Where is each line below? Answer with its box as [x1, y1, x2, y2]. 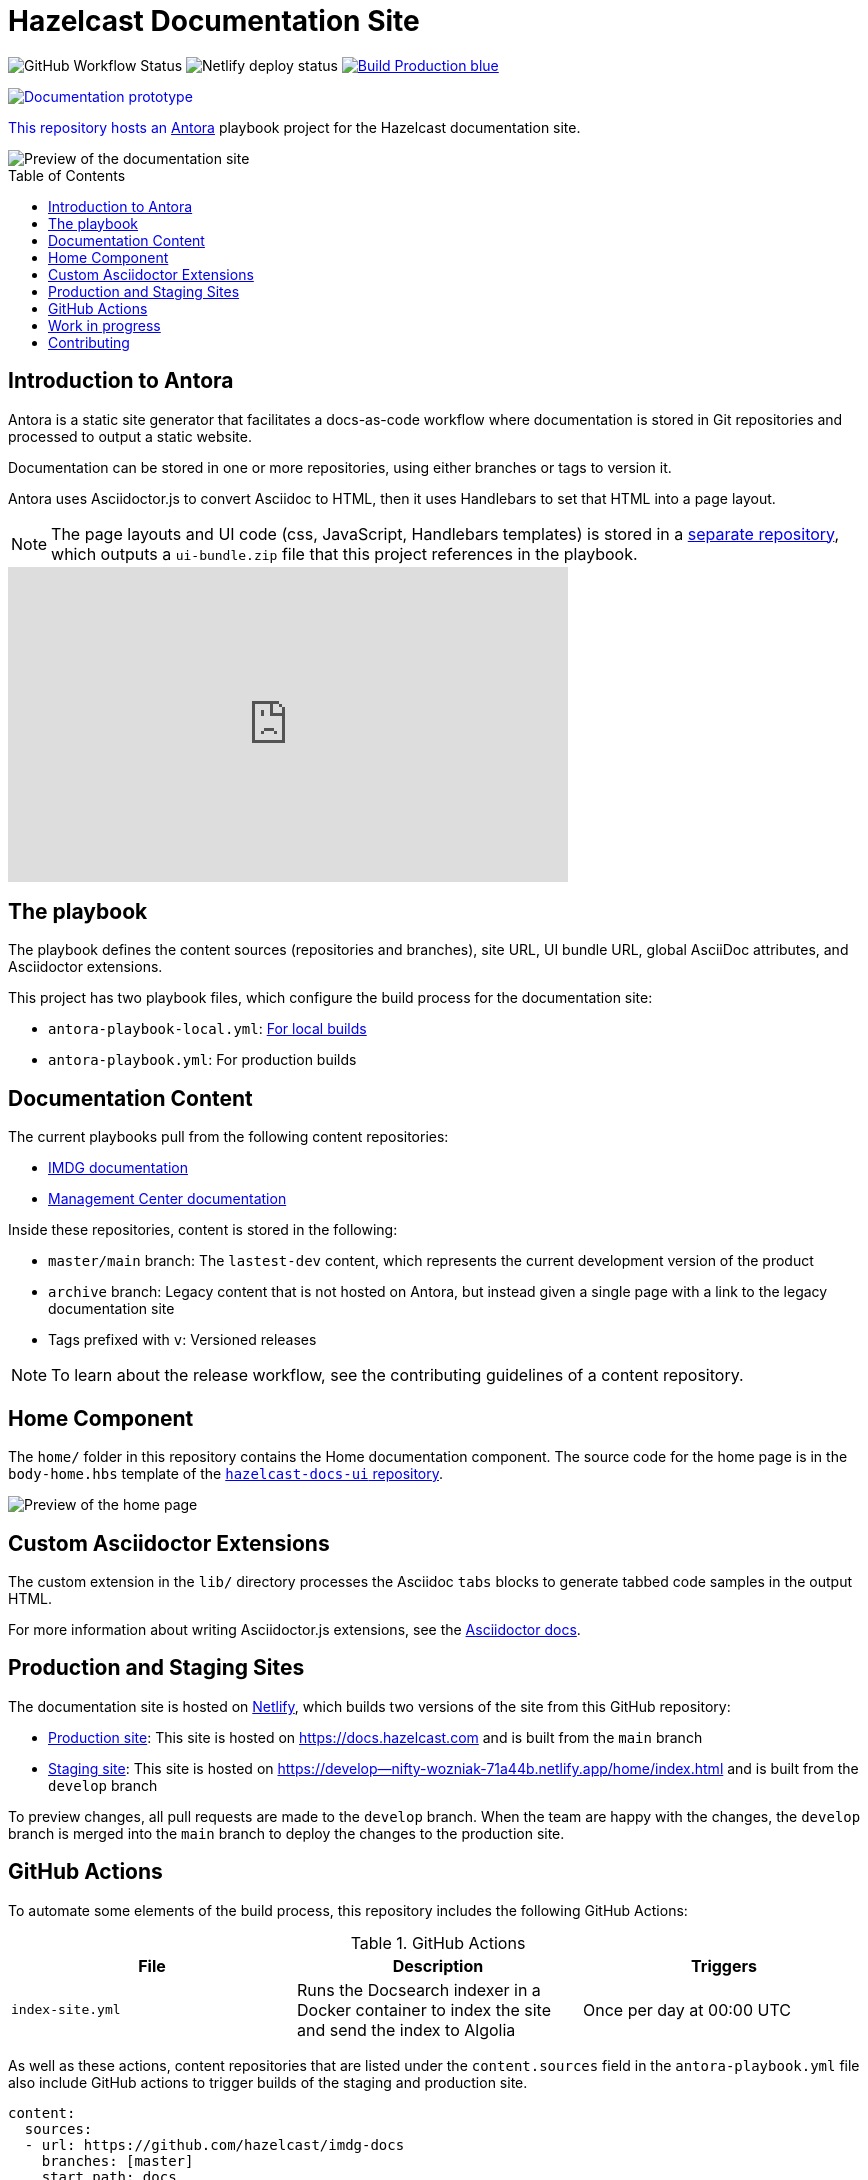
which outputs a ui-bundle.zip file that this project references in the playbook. [51, 543, 638, 564]
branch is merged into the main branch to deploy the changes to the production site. [8, 1824, 565, 1842]
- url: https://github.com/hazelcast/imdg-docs [24, 2136, 405, 2153]
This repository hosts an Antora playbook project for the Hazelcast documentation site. [8, 118, 581, 136]
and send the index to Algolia [296, 2019, 516, 2040]
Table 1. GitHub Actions [350, 1932, 526, 1953]
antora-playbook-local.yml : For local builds [48, 1020, 367, 1038]
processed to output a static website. [8, 427, 252, 445]
